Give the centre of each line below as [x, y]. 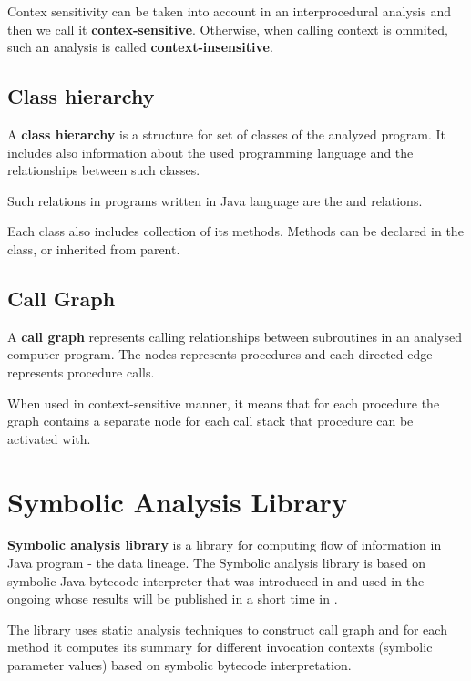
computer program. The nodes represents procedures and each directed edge [220, 354]
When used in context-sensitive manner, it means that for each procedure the [224, 402]
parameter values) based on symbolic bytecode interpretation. [179, 665]
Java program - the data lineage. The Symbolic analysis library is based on [217, 563]
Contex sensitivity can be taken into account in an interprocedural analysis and [229, 11]
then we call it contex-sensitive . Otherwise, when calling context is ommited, [228, 29]
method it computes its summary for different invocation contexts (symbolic [220, 647]
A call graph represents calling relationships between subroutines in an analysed [235, 336]
